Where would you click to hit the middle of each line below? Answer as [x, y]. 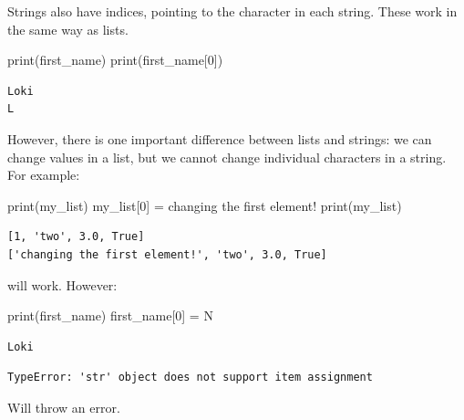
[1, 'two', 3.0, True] [76, 237]
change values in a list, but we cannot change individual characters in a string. [227, 157]
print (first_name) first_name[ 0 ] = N [110, 315]
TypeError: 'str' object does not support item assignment [190, 378]
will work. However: [62, 284]
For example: [44, 175]
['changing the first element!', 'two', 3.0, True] [167, 254]
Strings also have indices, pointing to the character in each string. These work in [232, 11]
